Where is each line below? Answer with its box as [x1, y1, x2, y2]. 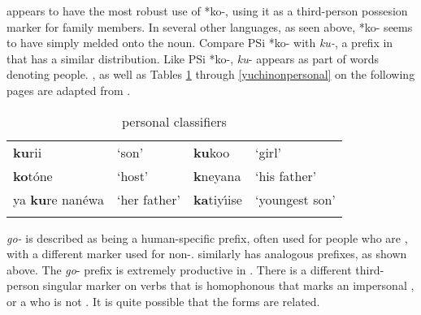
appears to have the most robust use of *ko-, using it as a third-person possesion [7, 2, 408, 19]
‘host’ [116, 166, 149, 185]
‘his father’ [254, 166, 317, 185]
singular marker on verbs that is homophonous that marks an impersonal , [42, 277, 414, 294]
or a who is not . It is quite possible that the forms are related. [7, 292, 320, 309]
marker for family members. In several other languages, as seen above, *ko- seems [7, 18, 413, 35]
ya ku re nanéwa [13, 189, 104, 209]
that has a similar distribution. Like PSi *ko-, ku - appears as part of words [7, 50, 379, 67]
